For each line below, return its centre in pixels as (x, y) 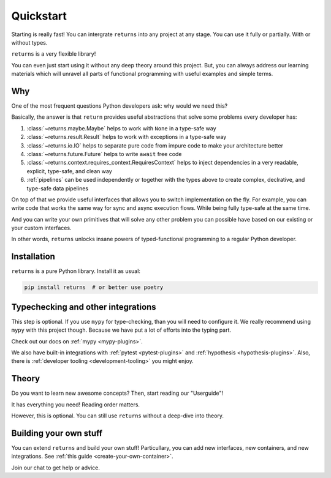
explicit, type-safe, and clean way (70, 171)
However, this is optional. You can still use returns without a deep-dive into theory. (117, 416)
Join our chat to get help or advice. (56, 468)
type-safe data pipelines (58, 188)
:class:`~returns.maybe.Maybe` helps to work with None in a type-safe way (122, 128)
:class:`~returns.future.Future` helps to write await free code (104, 154)
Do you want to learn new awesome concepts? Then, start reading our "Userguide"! (117, 393)
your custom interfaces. (41, 228)
